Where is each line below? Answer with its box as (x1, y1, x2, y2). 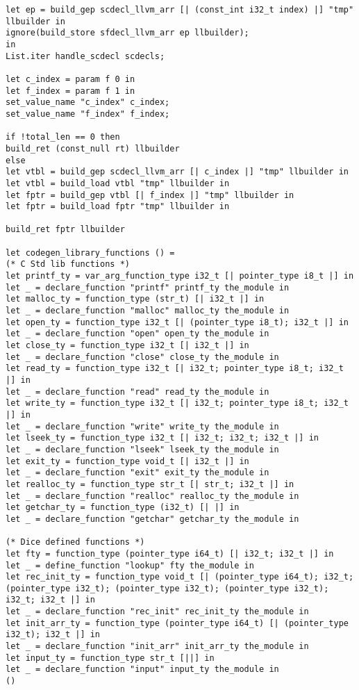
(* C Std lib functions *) (6, 259, 130, 270)
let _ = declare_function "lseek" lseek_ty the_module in (6, 444, 279, 454)
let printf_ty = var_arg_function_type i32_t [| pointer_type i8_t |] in (6, 271, 354, 281)
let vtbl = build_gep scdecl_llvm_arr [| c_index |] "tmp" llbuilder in (6, 167, 349, 177)
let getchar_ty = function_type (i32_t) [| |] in (6, 502, 240, 513)
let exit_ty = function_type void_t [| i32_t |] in (6, 456, 249, 466)
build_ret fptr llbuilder (6, 224, 125, 235)
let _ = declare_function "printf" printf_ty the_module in (6, 282, 290, 293)
